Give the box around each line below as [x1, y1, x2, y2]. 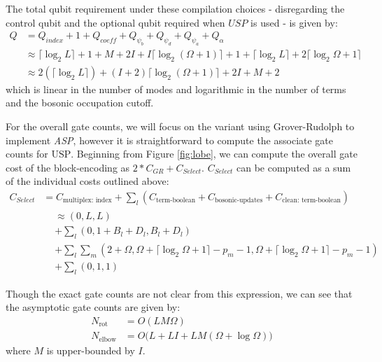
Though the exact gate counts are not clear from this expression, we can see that [6, 286, 353, 300]
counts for [6, 146, 48, 161]
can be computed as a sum [236, 160, 351, 174]
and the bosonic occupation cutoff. [6, 95, 154, 110]
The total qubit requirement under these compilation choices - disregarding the [6, 1, 345, 15]
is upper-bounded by [46, 343, 135, 358]
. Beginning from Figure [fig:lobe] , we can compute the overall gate [71, 146, 358, 161]
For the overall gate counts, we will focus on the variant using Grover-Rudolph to [6, 119, 355, 134]
